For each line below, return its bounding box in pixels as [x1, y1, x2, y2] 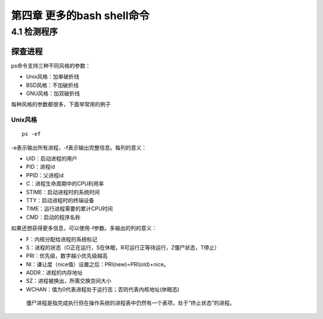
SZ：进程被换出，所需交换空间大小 [26, 277, 112, 284]
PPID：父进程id [26, 171, 64, 179]
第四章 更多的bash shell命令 [11, 9, 150, 22]
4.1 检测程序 [11, 26, 58, 37]
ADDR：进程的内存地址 [26, 269, 83, 277]
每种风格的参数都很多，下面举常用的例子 [11, 101, 111, 108]
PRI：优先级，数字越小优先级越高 [26, 252, 108, 260]
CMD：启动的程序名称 [26, 213, 81, 221]
